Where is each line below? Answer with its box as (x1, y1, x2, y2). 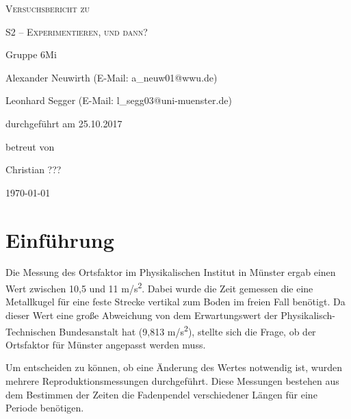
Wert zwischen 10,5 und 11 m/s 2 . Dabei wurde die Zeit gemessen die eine (5, 279, 313, 295)
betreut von (5, 139, 55, 153)
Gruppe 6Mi (5, 47, 57, 62)
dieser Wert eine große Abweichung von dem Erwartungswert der (5, 307, 278, 322)
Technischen (5, 324, 56, 338)
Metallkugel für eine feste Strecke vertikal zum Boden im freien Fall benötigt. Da (5, 294, 346, 309)
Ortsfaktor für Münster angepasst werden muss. (5, 337, 206, 351)
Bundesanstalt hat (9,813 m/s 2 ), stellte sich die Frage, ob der (59, 322, 316, 338)
